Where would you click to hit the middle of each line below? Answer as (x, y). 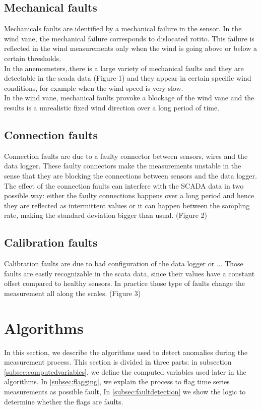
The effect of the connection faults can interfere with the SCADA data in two (124, 185)
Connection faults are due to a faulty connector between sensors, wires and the (126, 156)
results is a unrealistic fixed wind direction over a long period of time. (112, 107)
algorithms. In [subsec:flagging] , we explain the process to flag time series (117, 382)
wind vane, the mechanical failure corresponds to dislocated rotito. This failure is (129, 38)
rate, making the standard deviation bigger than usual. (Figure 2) (106, 215)
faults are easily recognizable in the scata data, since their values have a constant (129, 273)
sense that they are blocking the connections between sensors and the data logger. (130, 175)
